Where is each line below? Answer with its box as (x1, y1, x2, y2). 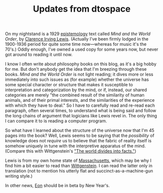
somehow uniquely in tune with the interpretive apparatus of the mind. (5, 143, 146, 149)
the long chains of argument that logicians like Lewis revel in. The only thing (5, 113, 157, 119)
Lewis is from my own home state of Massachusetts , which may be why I (5, 157, 152, 164)
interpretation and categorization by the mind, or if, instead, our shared (5, 87, 147, 93)
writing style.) (5, 173, 33, 179)
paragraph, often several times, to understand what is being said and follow (5, 108, 157, 114)
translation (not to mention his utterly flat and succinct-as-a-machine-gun (5, 168, 153, 174)
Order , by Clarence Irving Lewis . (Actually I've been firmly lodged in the (5, 36, 148, 42)
